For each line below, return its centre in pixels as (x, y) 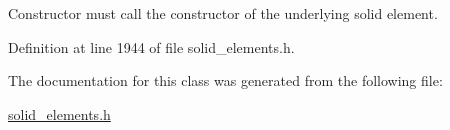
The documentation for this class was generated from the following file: (225, 80)
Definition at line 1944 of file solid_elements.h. (151, 46)
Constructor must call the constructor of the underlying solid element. (223, 13)
